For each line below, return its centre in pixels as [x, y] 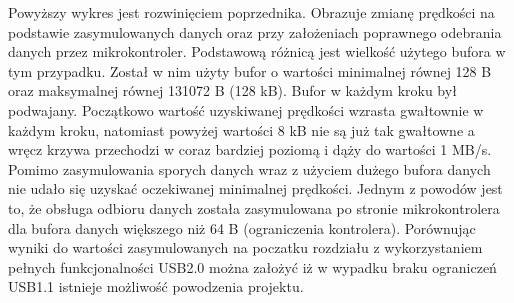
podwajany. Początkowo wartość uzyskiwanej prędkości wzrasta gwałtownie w [246, 109]
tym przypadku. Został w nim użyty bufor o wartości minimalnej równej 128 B [250, 70]
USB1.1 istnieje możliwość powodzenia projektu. [156, 286]
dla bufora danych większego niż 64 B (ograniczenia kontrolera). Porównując [242, 227]
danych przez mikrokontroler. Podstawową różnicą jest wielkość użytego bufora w [257, 51]
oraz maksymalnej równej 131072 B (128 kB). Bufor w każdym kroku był [232, 90]
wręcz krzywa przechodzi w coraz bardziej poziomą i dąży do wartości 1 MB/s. [250, 149]
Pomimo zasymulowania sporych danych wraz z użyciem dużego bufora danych [249, 168]
